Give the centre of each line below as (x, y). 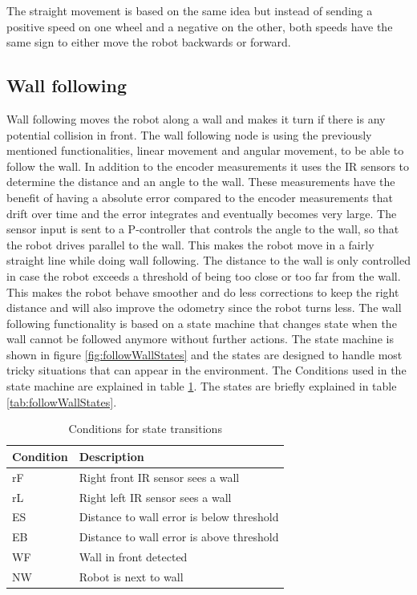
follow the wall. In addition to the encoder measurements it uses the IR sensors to (208, 166)
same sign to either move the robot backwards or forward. (149, 42)
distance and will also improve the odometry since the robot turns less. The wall (204, 308)
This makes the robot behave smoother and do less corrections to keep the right (203, 291)
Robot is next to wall (131, 576)
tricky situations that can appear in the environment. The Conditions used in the (206, 370)
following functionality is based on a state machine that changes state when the (202, 323)
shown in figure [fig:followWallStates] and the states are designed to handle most (204, 354)
